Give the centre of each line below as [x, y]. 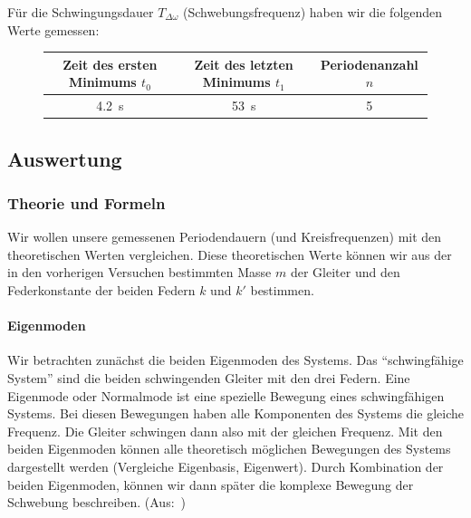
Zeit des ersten [110, 64]
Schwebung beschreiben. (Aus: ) [96, 502]
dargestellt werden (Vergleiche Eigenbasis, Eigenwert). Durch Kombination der [226, 466]
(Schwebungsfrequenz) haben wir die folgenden [313, 12]
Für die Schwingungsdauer [81, 12]
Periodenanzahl [369, 64]
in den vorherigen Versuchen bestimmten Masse [139, 272]
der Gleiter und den [345, 272]
